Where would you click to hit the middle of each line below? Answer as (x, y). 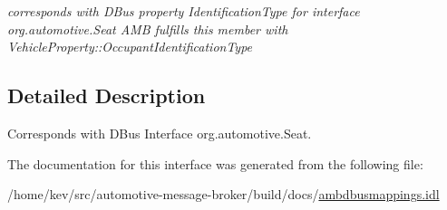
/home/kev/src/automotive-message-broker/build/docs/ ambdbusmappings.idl (223, 194)
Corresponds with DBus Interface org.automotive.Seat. (160, 133)
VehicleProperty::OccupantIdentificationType (130, 47)
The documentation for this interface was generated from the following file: (215, 163)
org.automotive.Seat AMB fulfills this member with (148, 29)
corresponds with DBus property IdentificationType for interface (184, 11)
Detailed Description (107, 95)
